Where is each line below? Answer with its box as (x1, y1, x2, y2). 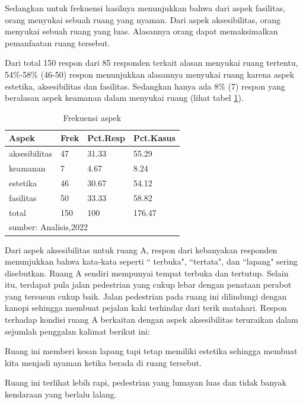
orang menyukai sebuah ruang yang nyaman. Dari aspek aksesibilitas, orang (5, 13, 281, 26)
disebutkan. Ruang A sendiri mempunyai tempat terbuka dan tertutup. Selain (5, 266, 289, 279)
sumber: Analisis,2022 (9, 221, 88, 233)
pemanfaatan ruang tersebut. (5, 36, 110, 49)
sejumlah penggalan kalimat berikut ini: (5, 325, 150, 337)
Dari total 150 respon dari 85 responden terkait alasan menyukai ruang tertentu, (5, 56, 298, 69)
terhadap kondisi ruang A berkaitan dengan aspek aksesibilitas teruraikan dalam (5, 313, 298, 326)
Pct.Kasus (133, 132, 176, 144)
